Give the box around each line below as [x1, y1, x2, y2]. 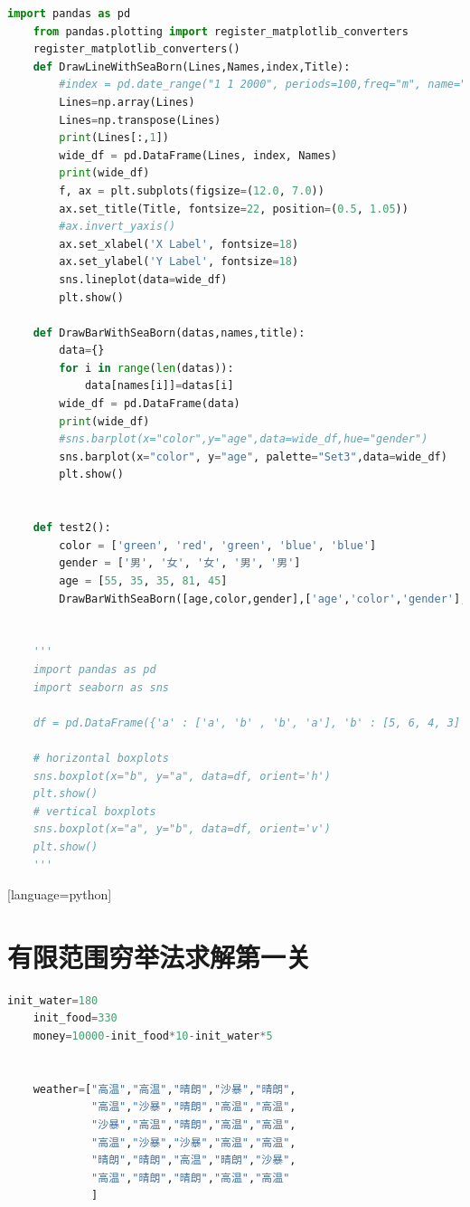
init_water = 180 [7, 993, 99, 1007]
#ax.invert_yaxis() [59, 220, 176, 233]
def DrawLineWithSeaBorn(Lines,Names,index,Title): [33, 60, 351, 73]
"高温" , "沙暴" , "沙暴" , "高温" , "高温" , [91, 1136, 296, 1149]
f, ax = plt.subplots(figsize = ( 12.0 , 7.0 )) [59, 184, 324, 197]
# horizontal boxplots [33, 751, 169, 765]
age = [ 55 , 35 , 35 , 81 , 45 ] [59, 575, 228, 587]
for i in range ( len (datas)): [59, 361, 234, 375]
